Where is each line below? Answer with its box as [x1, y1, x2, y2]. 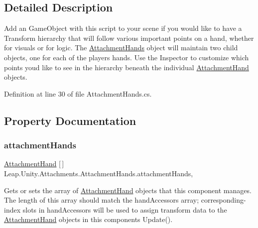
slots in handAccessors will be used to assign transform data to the [22, 204, 227, 215]
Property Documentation [4, 113, 136, 128]
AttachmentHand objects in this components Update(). [4, 214, 173, 225]
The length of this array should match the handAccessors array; [4, 195, 199, 205]
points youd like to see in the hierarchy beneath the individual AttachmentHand [4, 62, 249, 72]
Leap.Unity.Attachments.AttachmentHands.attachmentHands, [4, 168, 193, 178]
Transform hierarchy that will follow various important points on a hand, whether [4, 32, 254, 43]
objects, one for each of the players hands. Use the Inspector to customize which [4, 52, 249, 62]
